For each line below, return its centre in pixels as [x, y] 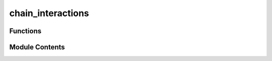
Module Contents [37, 47]
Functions [25, 31]
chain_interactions [49, 13]
